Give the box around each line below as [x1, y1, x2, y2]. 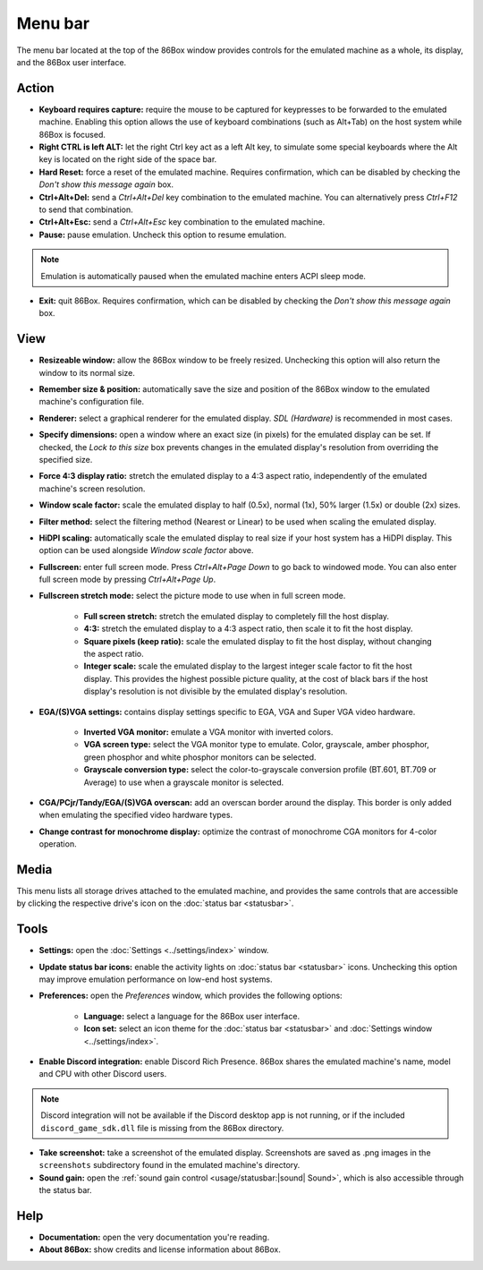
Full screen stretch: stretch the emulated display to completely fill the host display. [83, 610, 389, 621]
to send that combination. [38, 204, 133, 215]
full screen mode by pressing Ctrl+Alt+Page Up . [38, 574, 216, 585]
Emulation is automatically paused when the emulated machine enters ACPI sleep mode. [40, 270, 367, 281]
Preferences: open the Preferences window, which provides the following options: [38, 990, 343, 1002]
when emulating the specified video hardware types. [38, 810, 233, 821]
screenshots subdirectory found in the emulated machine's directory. [38, 1160, 301, 1171]
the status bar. [38, 1185, 93, 1196]
